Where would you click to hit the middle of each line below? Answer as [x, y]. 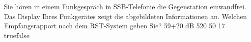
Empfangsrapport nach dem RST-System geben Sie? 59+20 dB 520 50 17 [115, 26]
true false [17, 35]
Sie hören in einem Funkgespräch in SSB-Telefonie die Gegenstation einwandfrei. [125, 6]
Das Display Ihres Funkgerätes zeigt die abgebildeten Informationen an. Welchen [125, 16]
